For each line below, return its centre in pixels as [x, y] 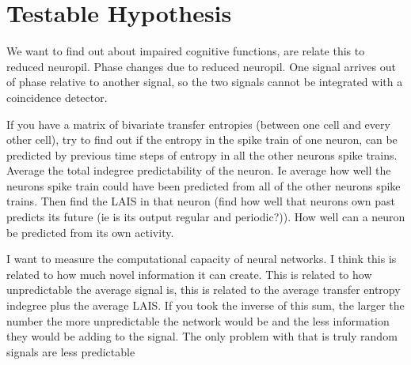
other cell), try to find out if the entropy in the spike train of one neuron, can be [202, 139]
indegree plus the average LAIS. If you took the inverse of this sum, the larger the [205, 305]
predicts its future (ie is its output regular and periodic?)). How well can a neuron [206, 217]
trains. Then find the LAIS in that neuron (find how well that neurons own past [201, 201]
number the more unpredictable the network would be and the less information [198, 320]
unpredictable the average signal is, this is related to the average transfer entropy [204, 290]
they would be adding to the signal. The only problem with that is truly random [202, 336]
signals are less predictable [71, 351]
